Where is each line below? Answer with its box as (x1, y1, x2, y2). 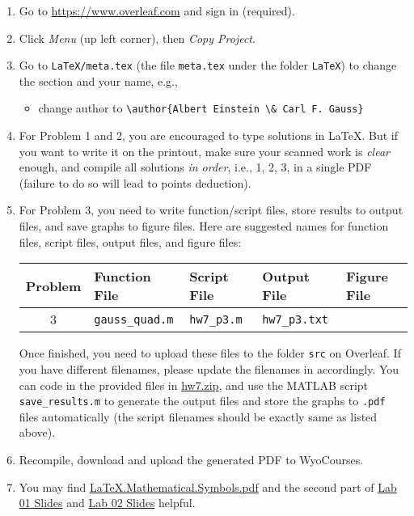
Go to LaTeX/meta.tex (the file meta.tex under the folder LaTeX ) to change (19, 57, 397, 74)
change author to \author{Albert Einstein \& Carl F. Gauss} (38, 99, 364, 116)
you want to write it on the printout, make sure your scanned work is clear (19, 142, 390, 159)
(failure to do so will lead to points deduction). (19, 174, 251, 191)
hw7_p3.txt (262, 312, 329, 326)
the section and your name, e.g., (19, 72, 178, 89)
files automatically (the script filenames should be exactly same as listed (19, 408, 378, 425)
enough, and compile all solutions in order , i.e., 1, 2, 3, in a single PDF (19, 159, 372, 176)
